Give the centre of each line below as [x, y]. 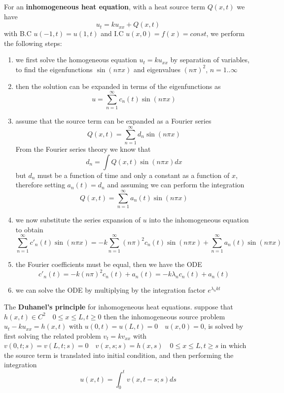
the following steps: [33, 43]
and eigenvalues [157, 69]
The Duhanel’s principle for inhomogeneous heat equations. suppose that [119, 306]
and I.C [112, 33]
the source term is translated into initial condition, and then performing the [119, 355]
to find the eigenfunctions [54, 69]
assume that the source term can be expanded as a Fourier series [113, 121]
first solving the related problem [53, 335]
